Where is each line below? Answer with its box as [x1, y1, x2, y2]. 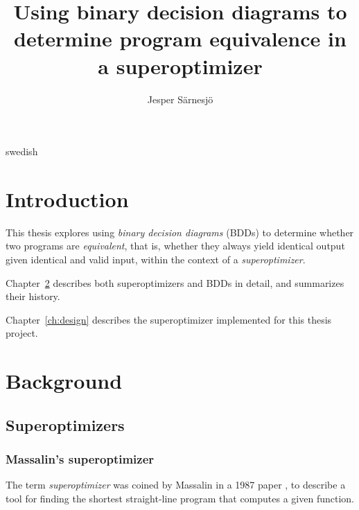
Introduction [6, 184, 129, 213]
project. [6, 326, 38, 340]
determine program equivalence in [14, 24, 347, 53]
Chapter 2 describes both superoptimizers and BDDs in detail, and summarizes [6, 275, 344, 290]
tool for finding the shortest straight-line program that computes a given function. [6, 491, 354, 505]
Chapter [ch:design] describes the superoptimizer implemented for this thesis [6, 312, 332, 326]
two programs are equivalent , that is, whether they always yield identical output [6, 238, 345, 253]
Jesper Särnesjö [147, 91, 213, 106]
